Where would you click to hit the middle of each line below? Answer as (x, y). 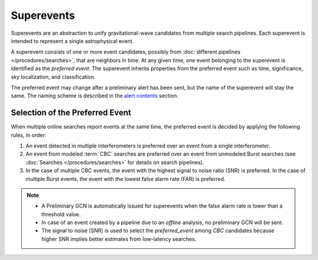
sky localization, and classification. (53, 77)
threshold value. (61, 214)
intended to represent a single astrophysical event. (72, 41)
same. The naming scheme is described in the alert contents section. (95, 96)
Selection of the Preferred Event (71, 113)
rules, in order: (29, 135)
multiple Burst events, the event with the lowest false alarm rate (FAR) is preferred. (126, 179)
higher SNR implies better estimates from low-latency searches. (119, 239)
